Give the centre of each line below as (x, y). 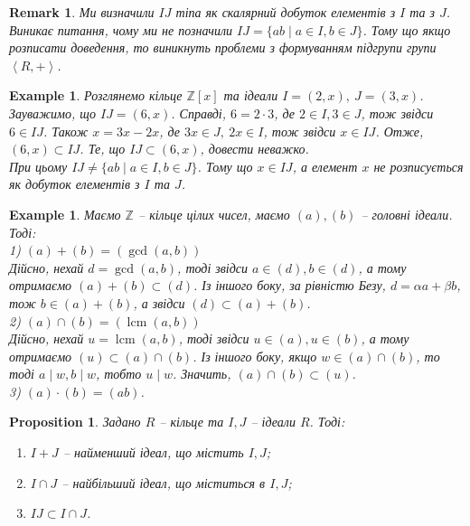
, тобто (118, 374)
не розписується (418, 166)
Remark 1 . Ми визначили (82, 12)
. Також (66, 131)
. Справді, (199, 113)
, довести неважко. (254, 149)
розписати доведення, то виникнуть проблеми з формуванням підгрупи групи (223, 47)
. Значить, (202, 374)
